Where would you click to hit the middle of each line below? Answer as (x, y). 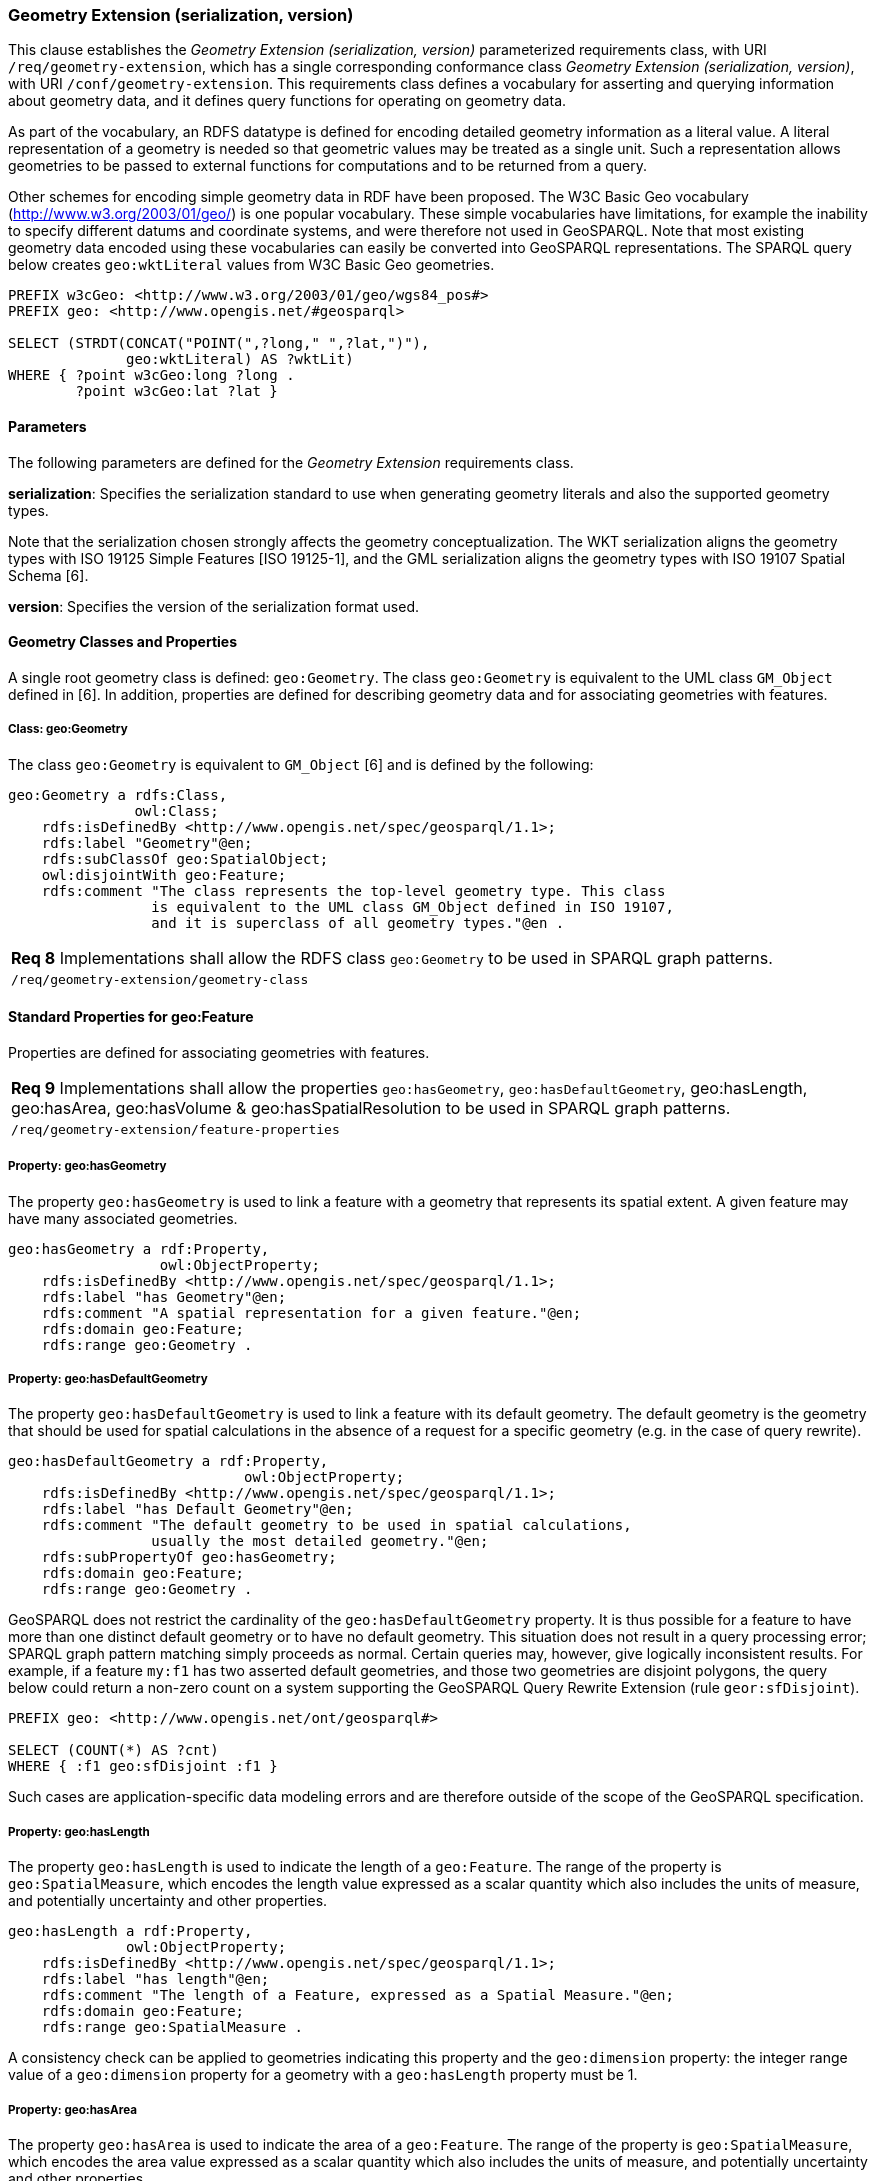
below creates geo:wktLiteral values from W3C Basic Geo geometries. (251, 265)
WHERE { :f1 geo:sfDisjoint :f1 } (143, 1766)
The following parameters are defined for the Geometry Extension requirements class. (291, 462)
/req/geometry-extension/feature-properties (175, 1129)
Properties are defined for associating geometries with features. (219, 1052)
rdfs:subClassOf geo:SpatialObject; (185, 858)
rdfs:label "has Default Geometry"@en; (197, 1509)
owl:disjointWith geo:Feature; (164, 874)
